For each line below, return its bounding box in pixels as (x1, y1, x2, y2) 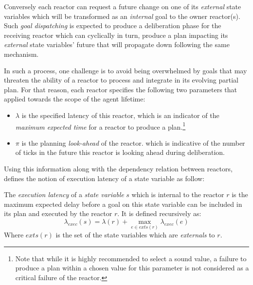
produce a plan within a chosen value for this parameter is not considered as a (15, 263, 249, 273)
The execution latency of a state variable (4, 189, 124, 200)
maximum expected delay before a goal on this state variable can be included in (4, 199, 242, 209)
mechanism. (4, 49, 39, 59)
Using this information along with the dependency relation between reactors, (4, 163, 233, 173)
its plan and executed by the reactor (4, 208, 112, 218)
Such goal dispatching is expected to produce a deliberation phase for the (4, 20, 221, 31)
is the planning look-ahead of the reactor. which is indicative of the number (21, 137, 245, 148)
